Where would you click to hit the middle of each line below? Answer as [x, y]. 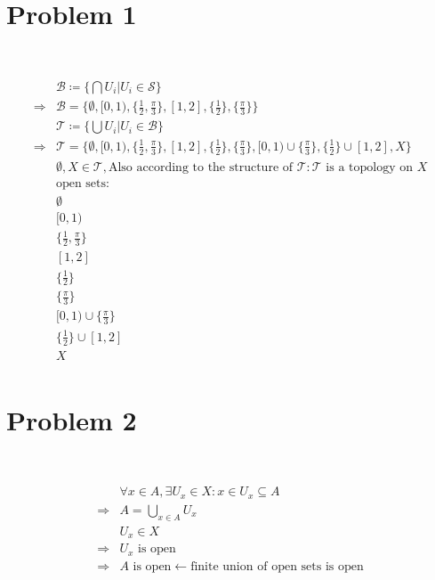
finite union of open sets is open [277, 566]
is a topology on [369, 167]
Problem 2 [72, 419]
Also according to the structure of [201, 167]
